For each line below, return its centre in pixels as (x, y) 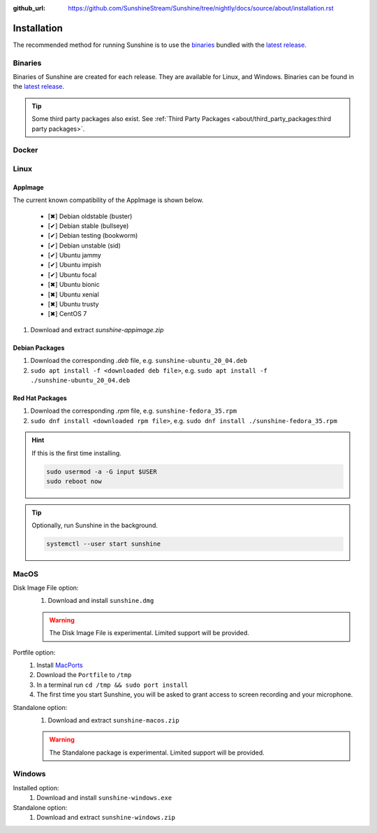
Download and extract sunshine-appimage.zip (97, 329)
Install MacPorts (60, 665)
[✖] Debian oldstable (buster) (90, 216)
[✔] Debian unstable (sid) (84, 245)
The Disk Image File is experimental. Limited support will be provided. (149, 633)
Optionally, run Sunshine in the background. (95, 525)
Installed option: (36, 788)
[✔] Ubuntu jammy (74, 255)
